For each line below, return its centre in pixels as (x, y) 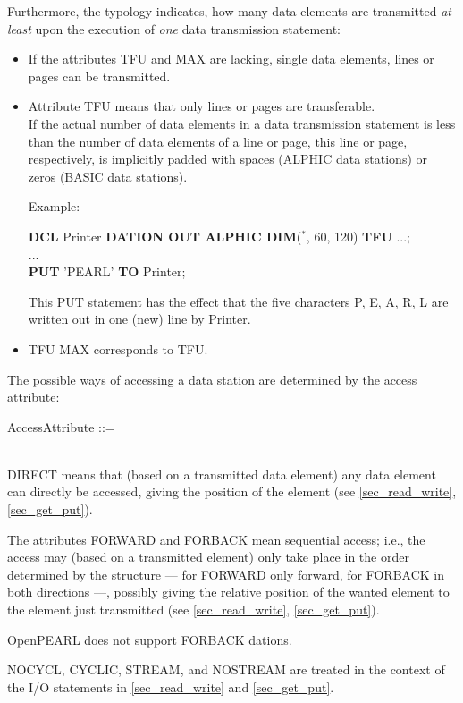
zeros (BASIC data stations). (108, 176)
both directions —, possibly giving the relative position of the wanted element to (228, 592)
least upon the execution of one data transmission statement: (174, 28)
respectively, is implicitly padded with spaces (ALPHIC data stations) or (228, 159)
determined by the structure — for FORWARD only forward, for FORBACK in (226, 574)
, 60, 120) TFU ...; (358, 236)
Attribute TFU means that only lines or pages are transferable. (202, 106)
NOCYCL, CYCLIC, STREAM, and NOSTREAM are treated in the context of (226, 669)
